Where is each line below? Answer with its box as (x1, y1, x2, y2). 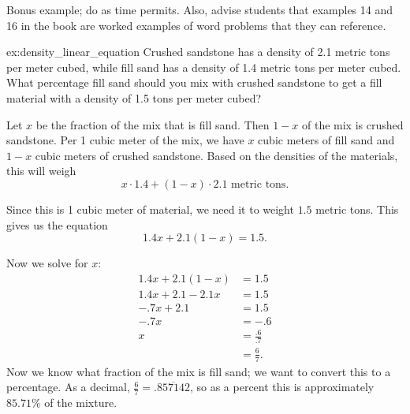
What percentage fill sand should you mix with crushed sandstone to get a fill (6, 74, 382, 91)
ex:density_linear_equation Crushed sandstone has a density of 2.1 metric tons (6, 43, 390, 60)
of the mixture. (44, 394, 117, 411)
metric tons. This (315, 200, 399, 217)
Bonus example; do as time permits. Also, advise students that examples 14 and (6, 2, 393, 17)
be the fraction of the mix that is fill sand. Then (35, 116, 270, 132)
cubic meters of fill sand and (258, 132, 395, 148)
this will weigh (6, 162, 76, 179)
